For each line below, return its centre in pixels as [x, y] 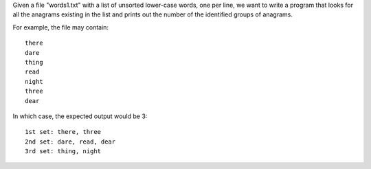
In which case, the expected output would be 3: [80, 116]
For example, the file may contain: [61, 27]
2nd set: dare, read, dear [70, 142]
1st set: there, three [63, 132]
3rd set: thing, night [63, 151]
